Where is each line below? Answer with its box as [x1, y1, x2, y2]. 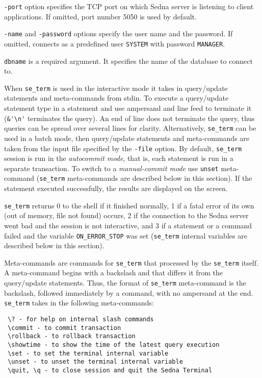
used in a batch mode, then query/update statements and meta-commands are [4, 132, 250, 143]
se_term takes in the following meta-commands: [4, 297, 154, 308]
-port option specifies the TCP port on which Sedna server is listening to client [4, 1, 254, 11]
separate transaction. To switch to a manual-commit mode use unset [4, 162, 219, 173]
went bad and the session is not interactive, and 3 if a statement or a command [4, 220, 252, 230]
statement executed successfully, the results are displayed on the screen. [4, 183, 228, 194]
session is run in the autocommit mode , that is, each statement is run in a [4, 153, 233, 163]
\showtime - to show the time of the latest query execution [8, 341, 220, 348]
